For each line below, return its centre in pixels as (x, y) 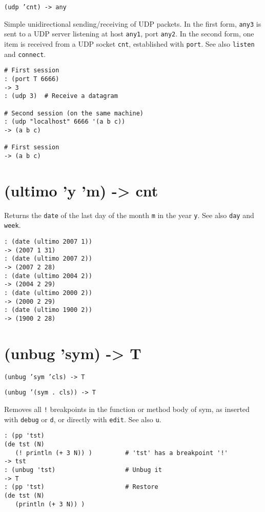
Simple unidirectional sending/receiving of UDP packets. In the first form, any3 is (133, 23)
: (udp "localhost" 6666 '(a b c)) (65, 122)
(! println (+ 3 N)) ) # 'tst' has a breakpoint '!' (121, 453)
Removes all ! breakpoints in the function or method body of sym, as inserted (127, 409)
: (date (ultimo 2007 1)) (48, 241)
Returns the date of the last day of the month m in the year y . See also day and (129, 215)
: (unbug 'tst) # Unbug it (83, 470)
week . (13, 225)
